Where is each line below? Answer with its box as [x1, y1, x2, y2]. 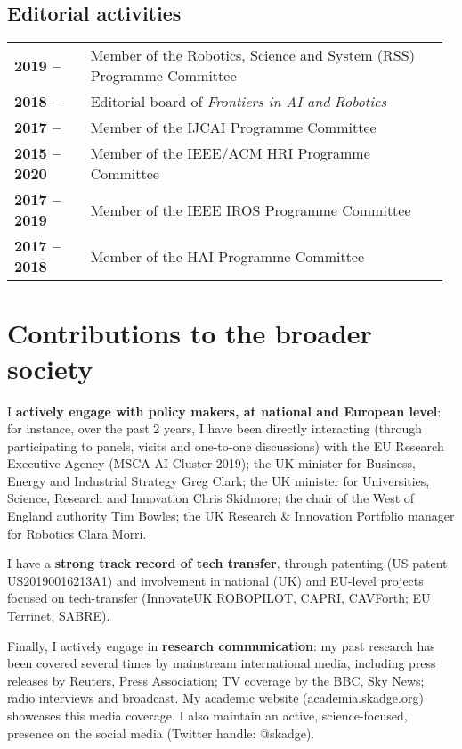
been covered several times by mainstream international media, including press [7, 654, 436, 672]
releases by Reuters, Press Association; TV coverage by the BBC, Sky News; [7, 671, 425, 689]
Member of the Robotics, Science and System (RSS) [90, 45, 415, 66]
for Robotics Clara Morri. [7, 523, 147, 542]
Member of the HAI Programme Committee [90, 245, 365, 267]
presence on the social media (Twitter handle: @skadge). [7, 723, 315, 742]
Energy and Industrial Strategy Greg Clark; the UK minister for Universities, [7, 471, 430, 490]
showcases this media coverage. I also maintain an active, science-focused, [7, 706, 408, 725]
